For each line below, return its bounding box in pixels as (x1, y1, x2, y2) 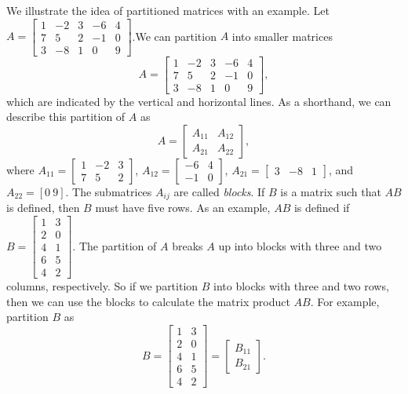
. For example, (310, 293, 380, 309)
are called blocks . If (173, 183, 265, 199)
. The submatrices (65, 183, 152, 199)
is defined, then (6, 199, 80, 216)
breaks (172, 237, 203, 254)
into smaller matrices (231, 27, 333, 44)
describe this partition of (6, 108, 126, 125)
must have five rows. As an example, (95, 199, 271, 216)
